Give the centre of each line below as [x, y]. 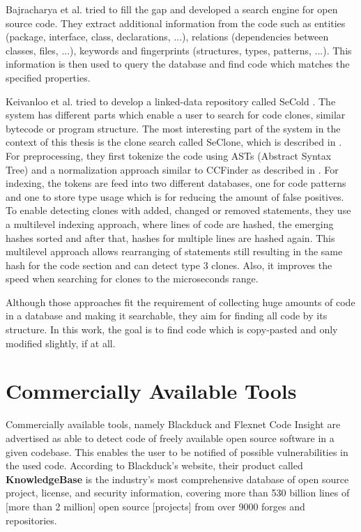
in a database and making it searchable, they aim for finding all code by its [167, 316]
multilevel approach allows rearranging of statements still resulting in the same [174, 251]
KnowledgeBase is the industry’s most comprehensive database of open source [177, 479]
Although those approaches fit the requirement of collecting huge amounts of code [180, 302]
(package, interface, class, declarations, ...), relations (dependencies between [167, 37]
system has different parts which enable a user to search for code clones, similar [176, 115]
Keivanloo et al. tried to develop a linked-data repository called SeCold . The [171, 101]
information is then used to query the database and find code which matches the [178, 64]
